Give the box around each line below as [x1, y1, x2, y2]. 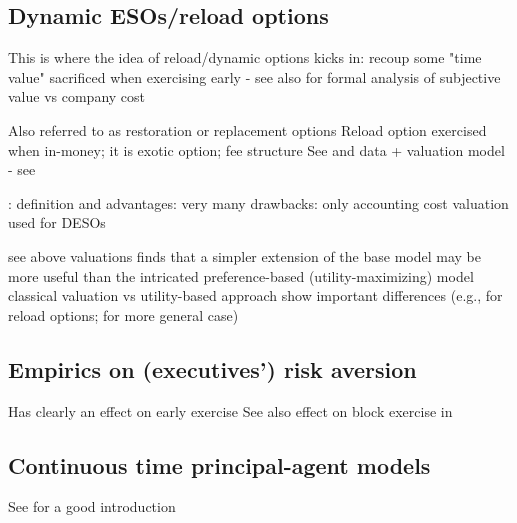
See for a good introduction [8, 496, 176, 517]
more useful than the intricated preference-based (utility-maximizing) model [8, 265, 474, 286]
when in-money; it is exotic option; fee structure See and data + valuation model [8, 139, 505, 160]
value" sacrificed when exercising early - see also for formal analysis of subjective [8, 66, 501, 87]
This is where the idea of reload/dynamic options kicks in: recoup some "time [8, 47, 482, 68]
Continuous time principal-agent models [8, 449, 431, 480]
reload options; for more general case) [8, 304, 239, 325]
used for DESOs [8, 212, 106, 233]
